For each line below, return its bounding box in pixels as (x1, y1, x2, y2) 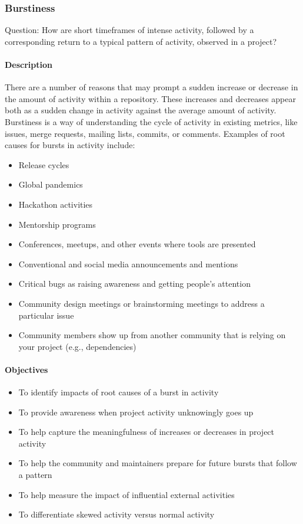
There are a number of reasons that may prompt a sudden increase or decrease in (5, 81, 298, 93)
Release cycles (18, 158, 69, 171)
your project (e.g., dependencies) (18, 340, 136, 352)
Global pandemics (18, 178, 83, 191)
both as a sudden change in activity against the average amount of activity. (5, 104, 277, 116)
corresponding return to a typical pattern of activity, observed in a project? (5, 35, 277, 47)
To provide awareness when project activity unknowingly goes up (18, 405, 254, 418)
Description (5, 58, 53, 70)
